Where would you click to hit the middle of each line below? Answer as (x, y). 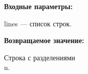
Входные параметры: (38, 6)
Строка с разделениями (40, 57)
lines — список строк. (38, 23)
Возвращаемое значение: (44, 40)
